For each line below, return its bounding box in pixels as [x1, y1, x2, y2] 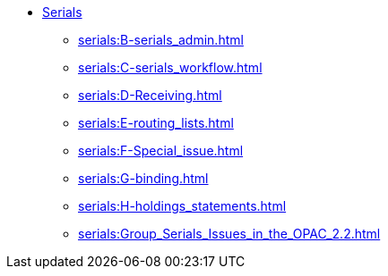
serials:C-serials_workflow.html [78, 60, 263, 75]
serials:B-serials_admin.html [78, 32, 244, 47]
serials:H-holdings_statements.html [78, 198, 287, 213]
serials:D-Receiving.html [78, 88, 222, 103]
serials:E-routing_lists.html [78, 115, 234, 130]
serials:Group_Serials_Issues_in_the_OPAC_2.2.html [78, 226, 381, 241]
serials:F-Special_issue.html [78, 143, 244, 158]
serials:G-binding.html [78, 171, 209, 186]
